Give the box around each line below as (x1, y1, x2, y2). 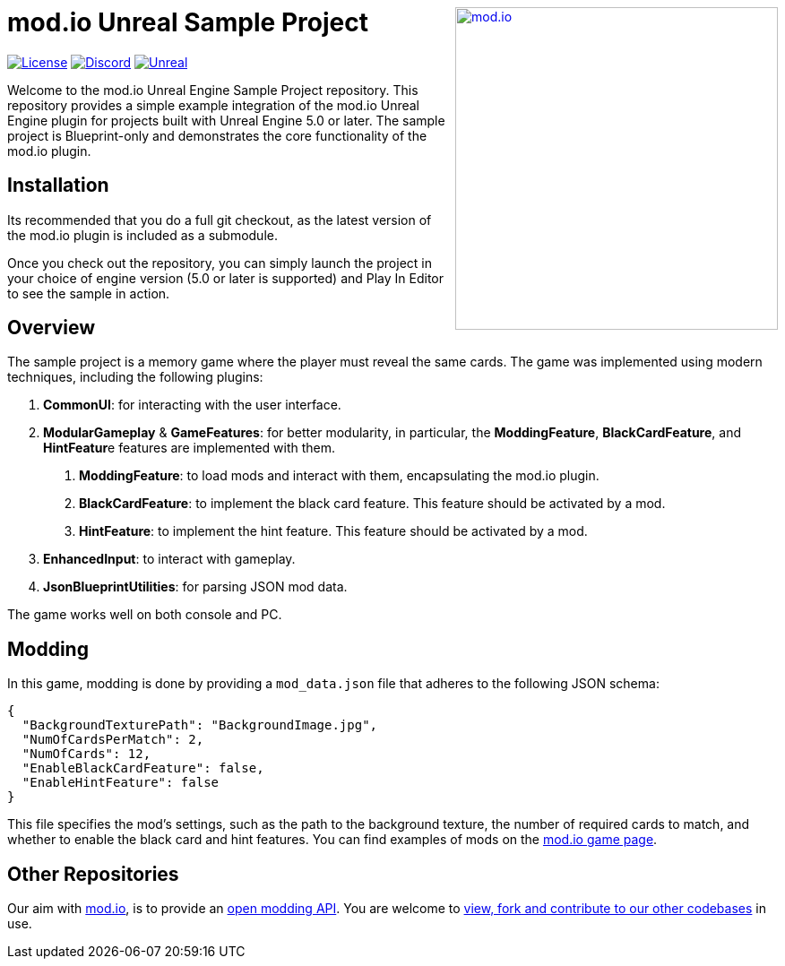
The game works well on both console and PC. (7, 607, 282, 623)
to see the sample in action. (7, 285, 170, 301)
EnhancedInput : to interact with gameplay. (43, 551, 296, 567)
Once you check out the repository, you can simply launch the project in (7, 254, 432, 271)
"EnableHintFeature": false (22, 775, 220, 790)
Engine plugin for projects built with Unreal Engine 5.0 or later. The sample (7, 112, 445, 128)
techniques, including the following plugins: (7, 369, 263, 385)
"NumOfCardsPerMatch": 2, (22, 732, 204, 747)
